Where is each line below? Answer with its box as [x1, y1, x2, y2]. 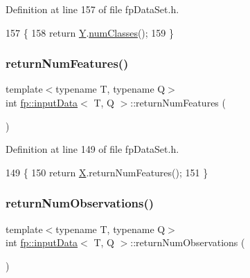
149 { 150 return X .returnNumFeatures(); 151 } [6, 165, 208, 179]
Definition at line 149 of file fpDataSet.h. [6, 142, 179, 156]
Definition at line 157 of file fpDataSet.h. [6, 2, 179, 16]
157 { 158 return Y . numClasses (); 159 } [6, 25, 175, 39]
